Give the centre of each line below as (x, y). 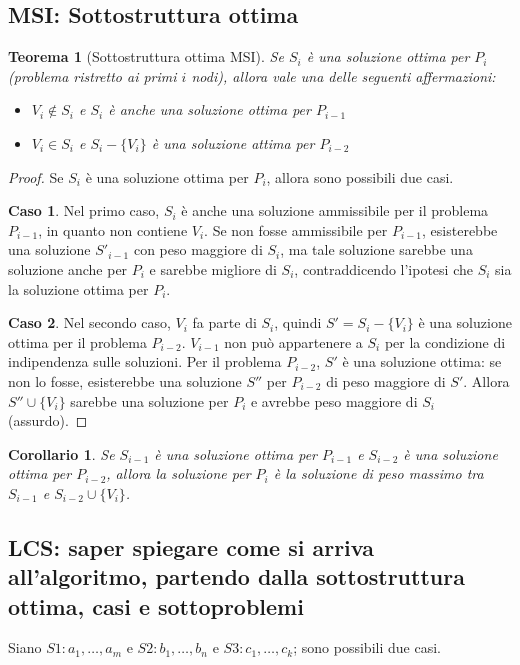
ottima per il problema (77, 341)
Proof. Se (36, 176)
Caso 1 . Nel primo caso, (84, 210)
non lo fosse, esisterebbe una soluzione (125, 380)
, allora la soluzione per (178, 473)
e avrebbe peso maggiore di (334, 400)
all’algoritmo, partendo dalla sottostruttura (236, 576)
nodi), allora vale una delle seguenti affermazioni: (343, 75)
